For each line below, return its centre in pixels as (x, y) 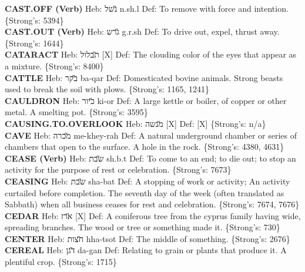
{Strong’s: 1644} (34, 43)
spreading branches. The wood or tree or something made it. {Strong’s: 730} (143, 227)
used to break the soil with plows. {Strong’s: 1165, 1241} (107, 89)
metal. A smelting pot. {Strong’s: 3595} (76, 112)
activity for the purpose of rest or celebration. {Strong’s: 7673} (118, 169)
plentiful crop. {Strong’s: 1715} (61, 262)
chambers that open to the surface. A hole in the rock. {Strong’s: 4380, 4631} (145, 147)
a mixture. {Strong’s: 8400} (54, 66)
